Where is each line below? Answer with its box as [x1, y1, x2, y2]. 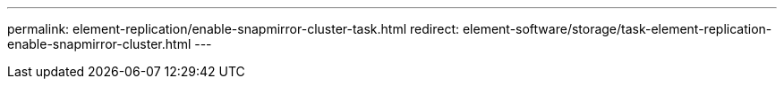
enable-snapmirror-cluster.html [7, 36, 192, 51]
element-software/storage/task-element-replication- [462, 21, 772, 36]
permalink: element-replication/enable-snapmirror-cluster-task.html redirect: [7, 21, 459, 36]
